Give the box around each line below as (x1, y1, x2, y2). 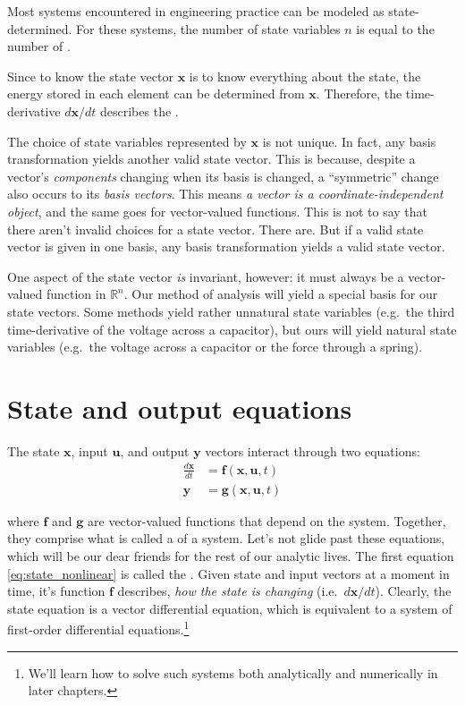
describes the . (100, 101, 179, 120)
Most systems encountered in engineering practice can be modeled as (7, 2, 385, 20)
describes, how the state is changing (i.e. (117, 582, 338, 600)
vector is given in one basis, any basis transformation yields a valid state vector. (7, 237, 445, 256)
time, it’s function (7, 582, 106, 600)
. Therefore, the (316, 84, 402, 103)
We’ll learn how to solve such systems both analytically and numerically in (28, 663, 438, 682)
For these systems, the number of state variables (76, 19, 341, 38)
